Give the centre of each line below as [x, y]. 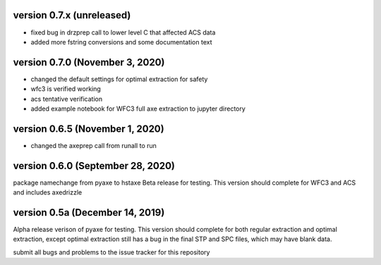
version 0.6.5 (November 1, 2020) [89, 129]
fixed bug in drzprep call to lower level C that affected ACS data [123, 32]
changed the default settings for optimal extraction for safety [119, 79]
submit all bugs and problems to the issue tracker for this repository [111, 252]
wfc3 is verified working [66, 89]
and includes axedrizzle [48, 192]
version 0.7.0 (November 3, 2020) [89, 62]
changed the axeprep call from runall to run [93, 145]
